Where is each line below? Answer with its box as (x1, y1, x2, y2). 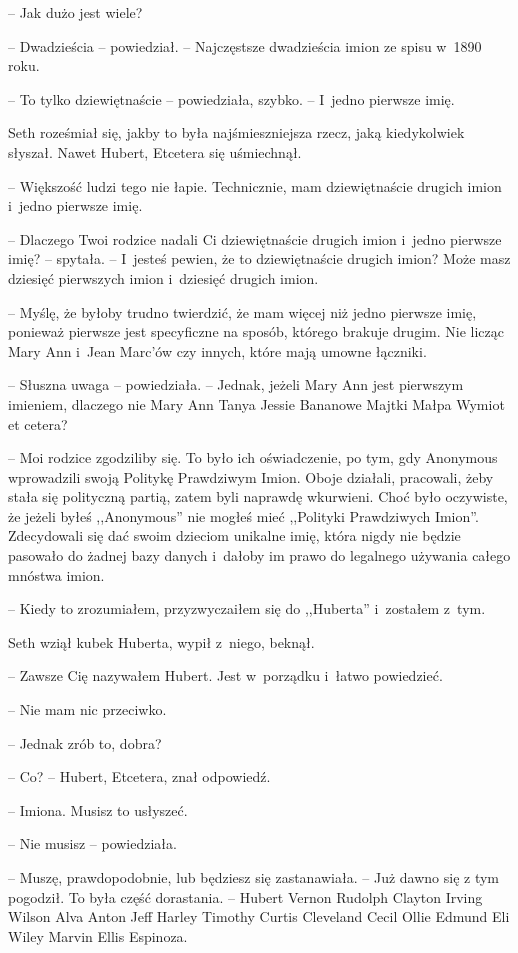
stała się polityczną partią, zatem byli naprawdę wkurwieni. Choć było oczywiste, (8, 486, 508, 507)
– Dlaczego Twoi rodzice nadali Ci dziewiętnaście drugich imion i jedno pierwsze (8, 228, 502, 249)
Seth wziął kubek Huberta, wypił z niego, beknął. (8, 631, 315, 652)
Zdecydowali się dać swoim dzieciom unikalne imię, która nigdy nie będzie (8, 525, 461, 546)
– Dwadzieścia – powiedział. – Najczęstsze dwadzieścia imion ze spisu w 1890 (8, 35, 482, 56)
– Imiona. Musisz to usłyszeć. (8, 799, 188, 820)
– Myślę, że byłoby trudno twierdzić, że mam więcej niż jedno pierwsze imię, (8, 301, 477, 322)
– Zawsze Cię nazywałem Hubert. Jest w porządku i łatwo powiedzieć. (8, 665, 443, 686)
